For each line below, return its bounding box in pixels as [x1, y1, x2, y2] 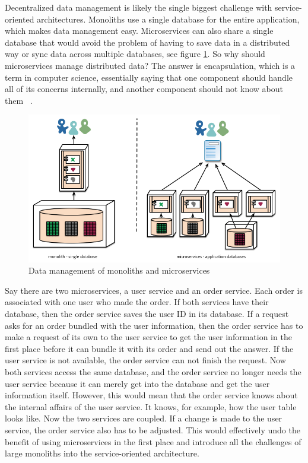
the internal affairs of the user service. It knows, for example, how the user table [5, 400, 297, 413]
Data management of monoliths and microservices [28, 264, 210, 277]
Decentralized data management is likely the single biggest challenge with [5, 1, 272, 13]
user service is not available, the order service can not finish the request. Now [5, 354, 286, 366]
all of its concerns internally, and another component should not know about [5, 83, 284, 95]
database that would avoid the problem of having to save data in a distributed [5, 36, 290, 48]
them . [5, 94, 33, 106]
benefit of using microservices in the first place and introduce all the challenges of [5, 435, 301, 448]
